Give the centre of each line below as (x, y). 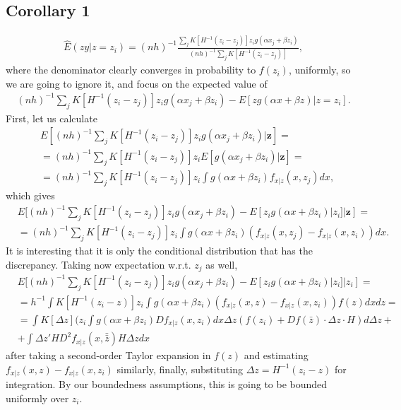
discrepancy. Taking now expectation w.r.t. (98, 264)
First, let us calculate (52, 118)
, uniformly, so (319, 70)
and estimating (276, 355)
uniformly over (37, 398)
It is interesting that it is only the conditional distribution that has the (159, 251)
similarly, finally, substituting (180, 369)
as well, (222, 264)
